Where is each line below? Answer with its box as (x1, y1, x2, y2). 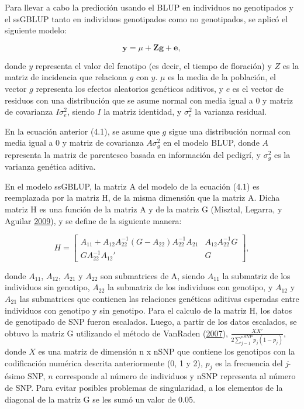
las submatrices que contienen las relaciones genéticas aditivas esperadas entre (19, 292, 299, 304)
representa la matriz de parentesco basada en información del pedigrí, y (5, 148, 261, 160)
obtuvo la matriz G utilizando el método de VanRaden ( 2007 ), (5, 326, 228, 339)
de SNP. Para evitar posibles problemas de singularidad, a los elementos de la (5, 381, 283, 394)
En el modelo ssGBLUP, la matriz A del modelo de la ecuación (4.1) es (5, 180, 260, 192)
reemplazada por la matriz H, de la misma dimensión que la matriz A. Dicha (5, 191, 280, 204)
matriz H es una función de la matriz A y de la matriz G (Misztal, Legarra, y (5, 203, 282, 215)
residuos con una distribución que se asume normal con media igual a (5, 94, 253, 106)
